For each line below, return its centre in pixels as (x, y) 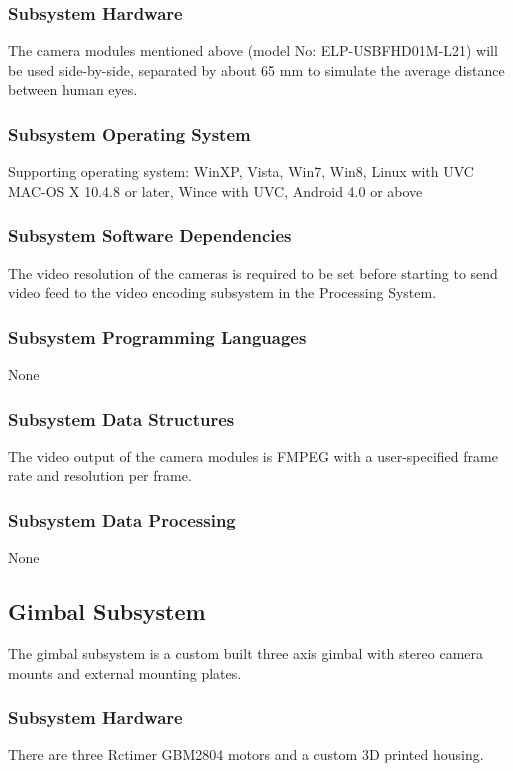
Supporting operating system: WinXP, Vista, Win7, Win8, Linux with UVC (241, 171)
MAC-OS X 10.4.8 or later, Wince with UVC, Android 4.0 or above (215, 190)
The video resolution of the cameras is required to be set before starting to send (253, 272)
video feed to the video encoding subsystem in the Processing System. (222, 292)
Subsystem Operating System (129, 133)
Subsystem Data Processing (122, 519)
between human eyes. (73, 89)
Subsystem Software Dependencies (150, 235)
